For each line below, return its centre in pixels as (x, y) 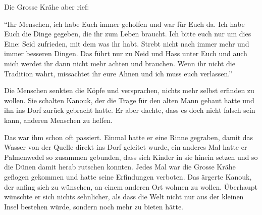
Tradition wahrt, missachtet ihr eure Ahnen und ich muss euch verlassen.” (118, 73)
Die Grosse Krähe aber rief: (47, 7)
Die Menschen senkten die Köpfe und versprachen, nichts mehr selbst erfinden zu (129, 90)
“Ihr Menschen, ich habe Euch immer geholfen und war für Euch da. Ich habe (124, 24)
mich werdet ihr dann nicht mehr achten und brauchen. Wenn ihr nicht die (120, 63)
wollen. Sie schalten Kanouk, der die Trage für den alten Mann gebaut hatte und (129, 100)
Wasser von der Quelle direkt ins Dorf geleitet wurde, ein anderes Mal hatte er (126, 147)
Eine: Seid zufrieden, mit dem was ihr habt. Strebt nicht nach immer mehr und (127, 43)
